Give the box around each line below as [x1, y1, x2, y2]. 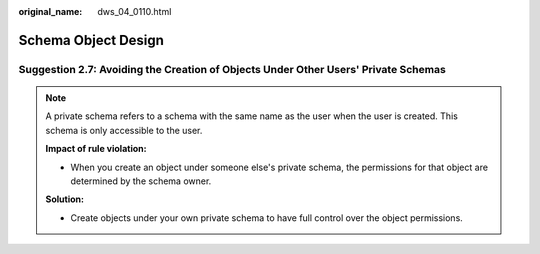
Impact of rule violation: [45, 143, 147, 155]
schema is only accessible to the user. [45, 124, 203, 136]
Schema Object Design [18, 31, 165, 49]
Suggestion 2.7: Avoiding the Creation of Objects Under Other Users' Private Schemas [18, 62, 447, 76]
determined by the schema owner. [70, 175, 212, 187]
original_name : [18, 6, 83, 17]
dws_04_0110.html [97, 6, 172, 17]
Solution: [45, 193, 85, 205]
